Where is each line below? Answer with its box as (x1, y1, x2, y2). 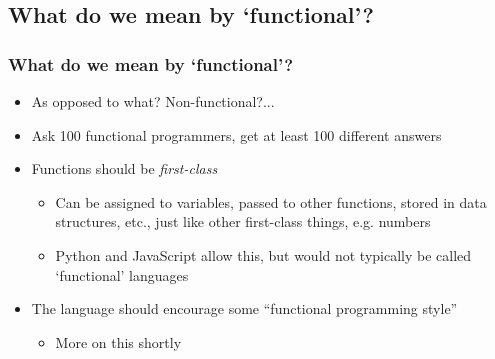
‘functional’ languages (55, 264, 189, 285)
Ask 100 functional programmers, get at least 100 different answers (31, 124, 442, 145)
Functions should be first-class (31, 158, 218, 179)
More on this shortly (55, 331, 182, 352)
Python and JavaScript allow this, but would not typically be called (55, 244, 472, 265)
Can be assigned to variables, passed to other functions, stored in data (55, 191, 487, 212)
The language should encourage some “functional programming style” (31, 298, 458, 319)
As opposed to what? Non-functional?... (31, 91, 275, 111)
